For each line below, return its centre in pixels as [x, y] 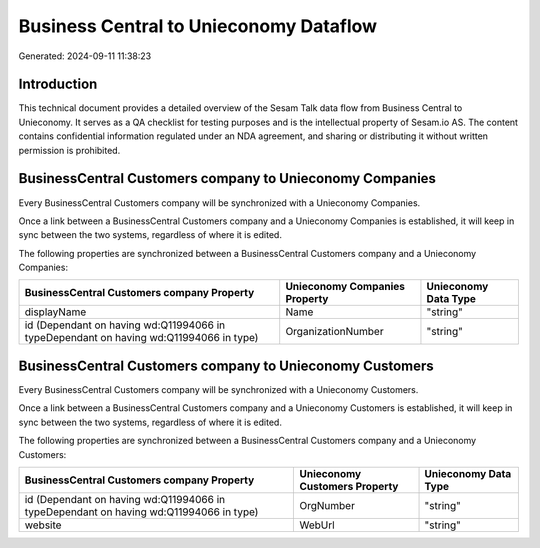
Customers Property [349, 486]
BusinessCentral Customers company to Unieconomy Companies [227, 178]
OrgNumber [327, 505]
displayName [55, 312]
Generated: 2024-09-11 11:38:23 [85, 56]
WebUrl [317, 525]
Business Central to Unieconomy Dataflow [198, 26]
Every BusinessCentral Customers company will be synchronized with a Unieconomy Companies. [219, 202]
